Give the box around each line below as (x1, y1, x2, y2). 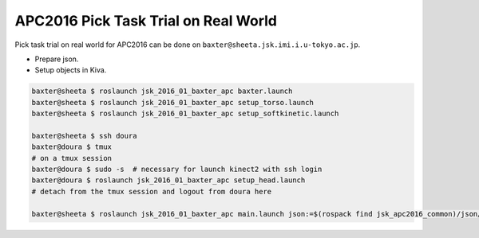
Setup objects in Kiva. (34, 65, 107, 75)
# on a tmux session (31, 154, 112, 162)
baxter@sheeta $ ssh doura (31, 131, 137, 140)
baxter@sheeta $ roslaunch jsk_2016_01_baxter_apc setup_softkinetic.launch (31, 109, 339, 119)
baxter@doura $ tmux (31, 142, 112, 151)
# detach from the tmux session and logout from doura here (31, 187, 272, 196)
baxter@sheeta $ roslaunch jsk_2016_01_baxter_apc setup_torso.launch (31, 98, 315, 107)
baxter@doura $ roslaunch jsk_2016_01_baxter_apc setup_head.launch (31, 176, 306, 185)
